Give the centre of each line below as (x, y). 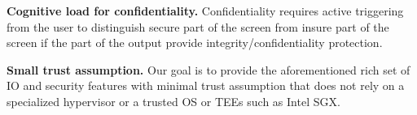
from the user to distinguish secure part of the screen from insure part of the (198, 26)
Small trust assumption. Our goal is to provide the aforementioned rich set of (208, 69)
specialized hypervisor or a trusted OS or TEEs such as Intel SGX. (173, 101)
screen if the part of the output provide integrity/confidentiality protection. (195, 43)
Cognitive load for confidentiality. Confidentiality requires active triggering (205, 11)
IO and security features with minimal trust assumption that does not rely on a (206, 85)
